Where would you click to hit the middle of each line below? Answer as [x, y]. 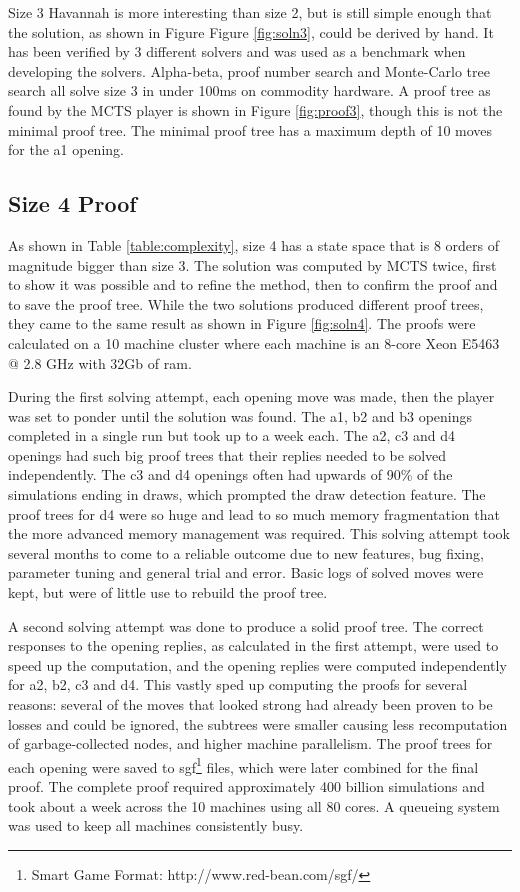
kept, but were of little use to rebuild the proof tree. [168, 592]
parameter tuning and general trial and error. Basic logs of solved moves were [246, 572]
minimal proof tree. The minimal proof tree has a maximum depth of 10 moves [250, 129]
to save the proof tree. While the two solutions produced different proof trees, [246, 303]
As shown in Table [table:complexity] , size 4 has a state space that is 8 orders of [254, 244]
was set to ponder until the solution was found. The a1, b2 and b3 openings [240, 415]
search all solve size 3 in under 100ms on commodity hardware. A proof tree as [249, 90]
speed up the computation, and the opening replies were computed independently [257, 664]
